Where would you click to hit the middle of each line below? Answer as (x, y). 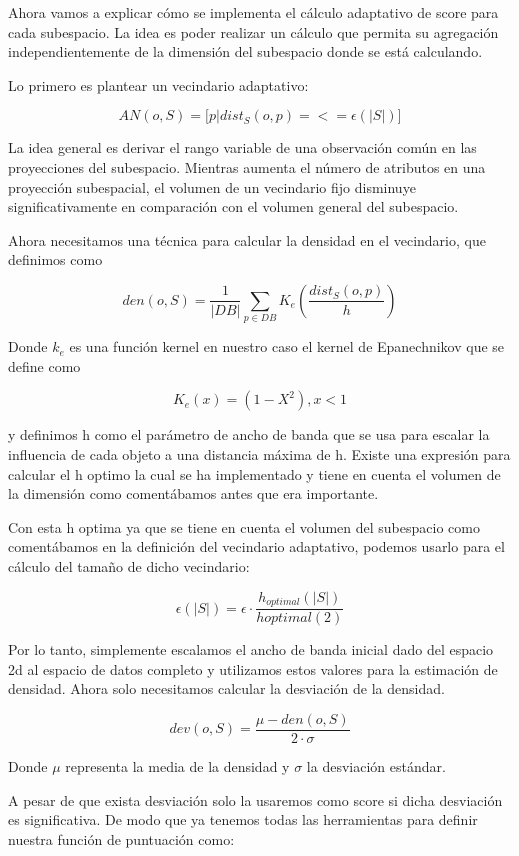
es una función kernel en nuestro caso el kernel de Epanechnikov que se (287, 346)
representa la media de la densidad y (177, 765)
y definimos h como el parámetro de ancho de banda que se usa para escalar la (249, 434)
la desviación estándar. (376, 765)
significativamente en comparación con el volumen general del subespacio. (233, 206)
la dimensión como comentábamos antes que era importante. (193, 493)
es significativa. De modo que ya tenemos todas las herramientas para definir (243, 819)
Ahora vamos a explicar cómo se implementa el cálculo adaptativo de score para (253, 12)
